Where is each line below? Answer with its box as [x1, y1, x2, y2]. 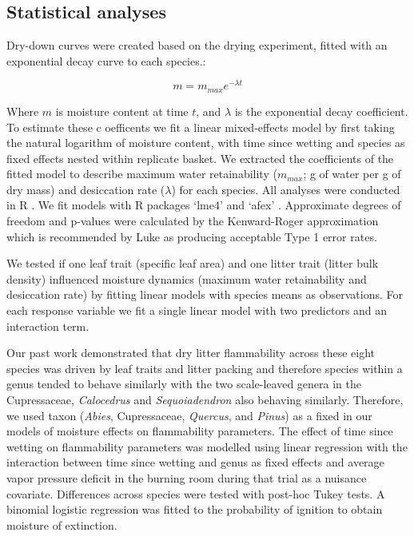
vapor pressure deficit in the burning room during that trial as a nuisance [6, 469, 367, 486]
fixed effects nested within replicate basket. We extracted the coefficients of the [6, 149, 394, 166]
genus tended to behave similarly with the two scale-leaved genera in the [6, 375, 361, 392]
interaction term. [6, 317, 90, 334]
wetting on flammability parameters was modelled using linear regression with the [6, 438, 408, 455]
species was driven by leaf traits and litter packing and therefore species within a [6, 359, 403, 376]
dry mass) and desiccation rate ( [6, 181, 165, 197]
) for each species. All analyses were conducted [171, 181, 400, 197]
